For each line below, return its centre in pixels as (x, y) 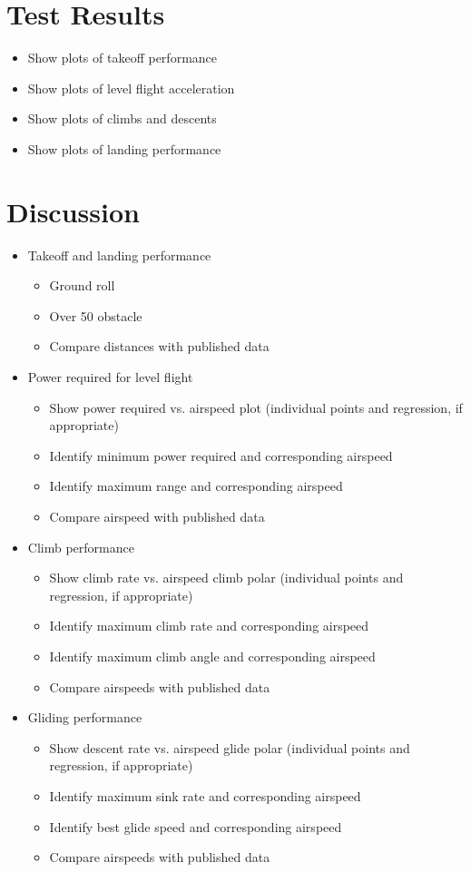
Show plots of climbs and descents (122, 118)
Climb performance (81, 547)
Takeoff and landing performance (119, 255)
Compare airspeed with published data (157, 516)
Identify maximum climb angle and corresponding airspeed (212, 656)
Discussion (73, 211)
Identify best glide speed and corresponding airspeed (196, 826)
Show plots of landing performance (124, 148)
